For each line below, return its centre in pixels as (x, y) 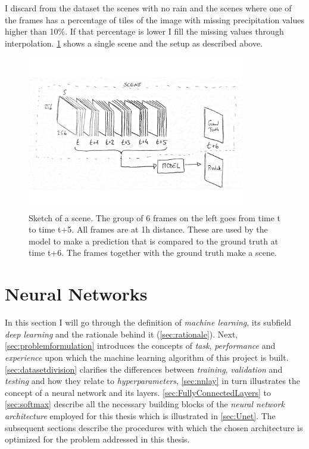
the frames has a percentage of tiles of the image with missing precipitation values (154, 19)
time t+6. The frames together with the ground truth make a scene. (153, 253)
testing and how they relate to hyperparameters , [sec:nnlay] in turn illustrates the (153, 381)
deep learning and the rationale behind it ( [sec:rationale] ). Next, (121, 334)
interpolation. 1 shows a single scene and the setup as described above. (134, 43)
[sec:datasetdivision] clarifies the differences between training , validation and (144, 369)
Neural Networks (76, 294)
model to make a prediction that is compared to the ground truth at (154, 241)
